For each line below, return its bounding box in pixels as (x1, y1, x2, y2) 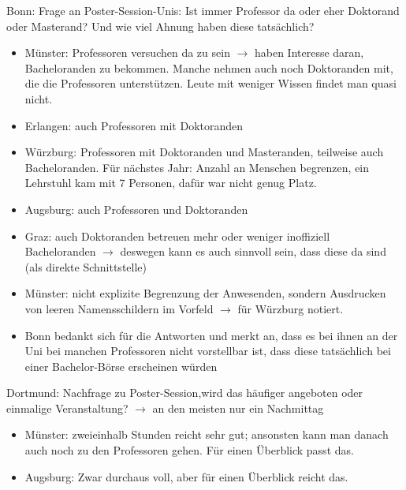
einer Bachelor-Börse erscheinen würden (24, 357, 218, 374)
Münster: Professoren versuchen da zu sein (24, 44, 230, 61)
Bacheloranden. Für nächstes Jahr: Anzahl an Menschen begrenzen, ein (24, 159, 370, 175)
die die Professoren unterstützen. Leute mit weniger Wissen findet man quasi (24, 75, 397, 92)
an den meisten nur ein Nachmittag (152, 399, 324, 416)
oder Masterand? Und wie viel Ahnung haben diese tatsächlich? (6, 17, 315, 34)
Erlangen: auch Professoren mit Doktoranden (24, 117, 244, 133)
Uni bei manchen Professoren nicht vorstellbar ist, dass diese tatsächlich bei (24, 342, 391, 359)
